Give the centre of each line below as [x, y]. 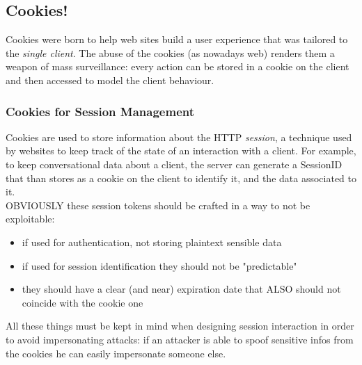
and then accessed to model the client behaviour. [110, 80]
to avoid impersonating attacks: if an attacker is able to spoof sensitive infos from [180, 339]
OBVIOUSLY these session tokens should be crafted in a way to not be [158, 205]
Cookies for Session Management [100, 111]
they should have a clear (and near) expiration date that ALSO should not [181, 289]
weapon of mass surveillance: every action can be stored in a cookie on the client [178, 66]
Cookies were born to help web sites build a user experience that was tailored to [177, 39]
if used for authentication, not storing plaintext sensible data [152, 242]
